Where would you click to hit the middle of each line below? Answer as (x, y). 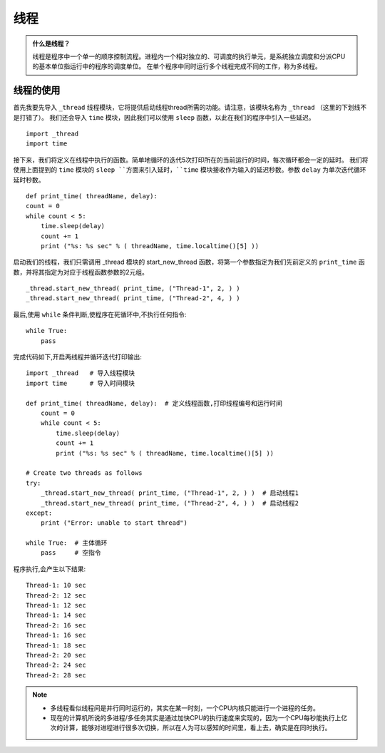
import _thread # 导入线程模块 (81, 373)
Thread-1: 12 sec (56, 605)
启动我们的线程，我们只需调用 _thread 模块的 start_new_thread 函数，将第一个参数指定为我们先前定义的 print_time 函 (189, 262)
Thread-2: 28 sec (56, 675)
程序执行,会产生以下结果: (50, 569)
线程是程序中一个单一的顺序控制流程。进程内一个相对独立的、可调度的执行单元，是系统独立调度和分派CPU (189, 56)
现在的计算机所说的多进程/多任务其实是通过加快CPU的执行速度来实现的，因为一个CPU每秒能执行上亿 (199, 717)
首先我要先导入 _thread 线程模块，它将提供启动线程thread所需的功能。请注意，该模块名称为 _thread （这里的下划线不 (190, 108)
